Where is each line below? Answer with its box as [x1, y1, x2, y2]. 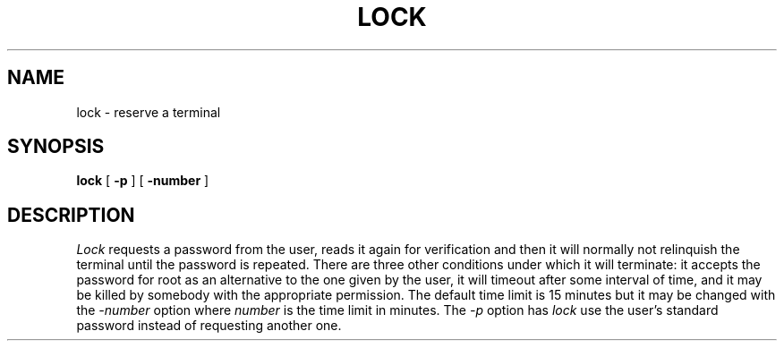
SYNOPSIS [7, 135, 105, 158]
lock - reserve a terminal [76, 104, 221, 120]
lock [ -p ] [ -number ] [76, 173, 209, 189]
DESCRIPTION [7, 203, 135, 226]
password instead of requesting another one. [76, 318, 342, 334]
